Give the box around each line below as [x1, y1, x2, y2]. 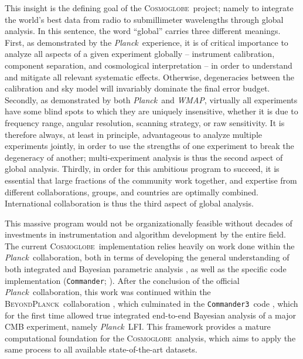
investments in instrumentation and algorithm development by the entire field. [5, 228, 286, 241]
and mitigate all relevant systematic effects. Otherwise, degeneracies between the [5, 70, 294, 83]
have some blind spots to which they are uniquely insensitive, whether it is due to [5, 105, 298, 117]
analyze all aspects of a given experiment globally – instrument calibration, [5, 48, 275, 60]
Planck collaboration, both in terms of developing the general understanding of [5, 251, 290, 263]
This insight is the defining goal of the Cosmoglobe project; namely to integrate [5, 2, 294, 13]
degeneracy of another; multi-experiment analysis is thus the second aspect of [5, 151, 283, 163]
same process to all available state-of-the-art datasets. [5, 343, 198, 355]
